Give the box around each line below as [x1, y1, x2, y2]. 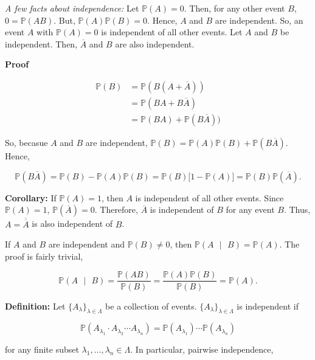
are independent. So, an [215, 13, 303, 26]
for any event [226, 203, 275, 216]
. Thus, [283, 203, 311, 216]
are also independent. [115, 37, 195, 50]
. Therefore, [94, 203, 138, 216]
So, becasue [5, 136, 48, 149]
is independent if [237, 299, 299, 312]
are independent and [48, 238, 125, 251]
